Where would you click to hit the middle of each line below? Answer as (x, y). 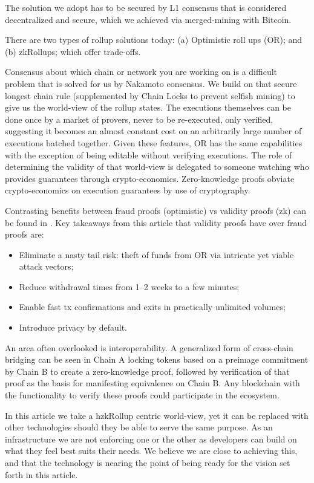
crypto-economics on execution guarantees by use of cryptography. (128, 190)
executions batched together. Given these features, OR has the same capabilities (154, 142)
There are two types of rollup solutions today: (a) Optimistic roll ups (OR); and (154, 40)
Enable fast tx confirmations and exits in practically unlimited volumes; (152, 307)
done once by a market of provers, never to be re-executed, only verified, (139, 119)
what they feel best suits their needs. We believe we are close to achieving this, (151, 451)
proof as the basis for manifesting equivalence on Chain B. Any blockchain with (152, 383)
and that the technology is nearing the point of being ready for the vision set (148, 462)
